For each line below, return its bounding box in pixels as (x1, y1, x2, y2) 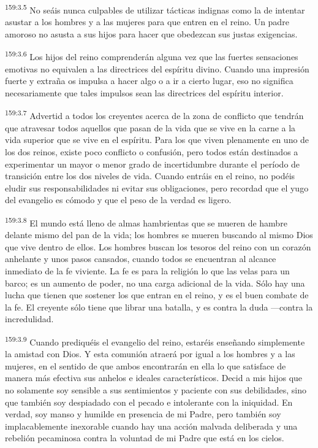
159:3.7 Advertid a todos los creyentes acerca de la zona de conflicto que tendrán (5, 107, 304, 122)
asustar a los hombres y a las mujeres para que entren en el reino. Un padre (5, 15, 289, 28)
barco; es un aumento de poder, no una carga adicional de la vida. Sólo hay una (5, 276, 305, 289)
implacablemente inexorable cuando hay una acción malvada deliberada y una (5, 419, 298, 432)
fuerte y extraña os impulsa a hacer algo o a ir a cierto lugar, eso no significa (5, 74, 293, 87)
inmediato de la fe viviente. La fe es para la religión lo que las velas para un (5, 264, 290, 277)
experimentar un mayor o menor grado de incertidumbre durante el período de (5, 157, 300, 170)
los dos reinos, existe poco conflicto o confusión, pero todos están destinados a (5, 145, 298, 158)
